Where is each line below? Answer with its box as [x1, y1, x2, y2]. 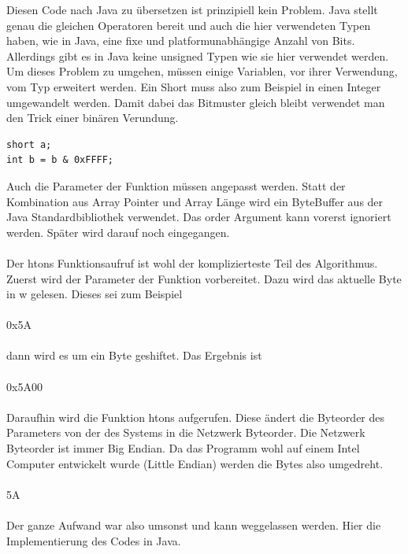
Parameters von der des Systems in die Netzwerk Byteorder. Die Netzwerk [6, 424, 365, 441]
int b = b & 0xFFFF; [6, 154, 114, 166]
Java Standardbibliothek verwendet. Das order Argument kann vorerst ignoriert [6, 209, 391, 225]
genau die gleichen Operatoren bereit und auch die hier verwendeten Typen [6, 17, 371, 33]
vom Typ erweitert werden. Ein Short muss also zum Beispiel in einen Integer [6, 78, 381, 94]
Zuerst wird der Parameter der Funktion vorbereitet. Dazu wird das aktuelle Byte [6, 270, 402, 286]
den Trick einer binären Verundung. [6, 109, 179, 126]
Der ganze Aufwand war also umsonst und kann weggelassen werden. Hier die [6, 517, 381, 533]
